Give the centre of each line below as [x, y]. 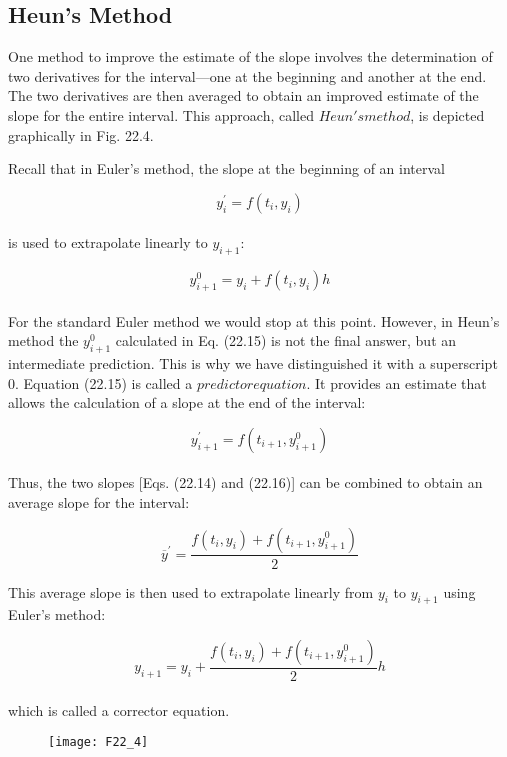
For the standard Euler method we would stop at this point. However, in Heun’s [254, 320]
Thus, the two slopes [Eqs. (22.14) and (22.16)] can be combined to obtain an [245, 482]
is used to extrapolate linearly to [108, 242]
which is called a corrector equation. [119, 709]
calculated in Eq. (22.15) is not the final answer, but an [286, 340]
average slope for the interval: [99, 501]
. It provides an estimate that [396, 382]
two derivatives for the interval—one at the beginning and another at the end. [247, 75]
